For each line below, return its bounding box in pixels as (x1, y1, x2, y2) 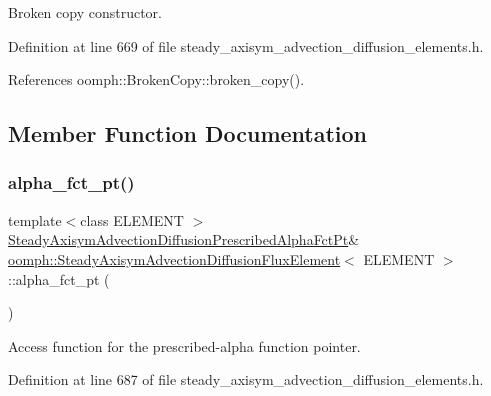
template (8, 209, 62, 230)
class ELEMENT (80, 209, 184, 230)
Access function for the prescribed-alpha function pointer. (8, 335, 361, 356)
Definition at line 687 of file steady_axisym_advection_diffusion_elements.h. (8, 369, 484, 390)
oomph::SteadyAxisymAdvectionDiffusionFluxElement (8, 248, 341, 269)
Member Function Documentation (8, 118, 368, 149)
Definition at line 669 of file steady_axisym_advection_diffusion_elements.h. (8, 35, 484, 56)
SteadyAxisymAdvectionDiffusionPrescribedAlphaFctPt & (8, 229, 360, 250)
